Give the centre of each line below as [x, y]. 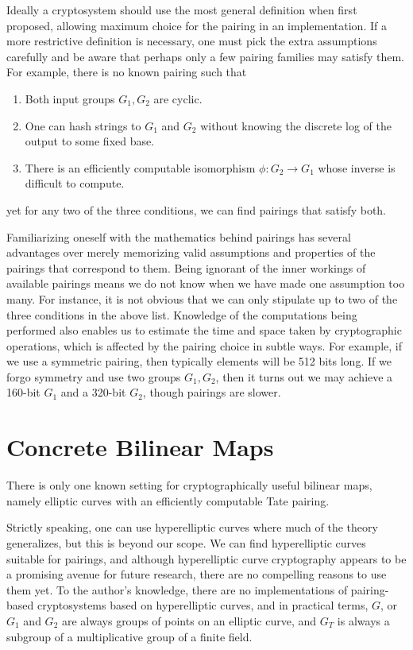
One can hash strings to [83, 125]
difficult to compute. [75, 183]
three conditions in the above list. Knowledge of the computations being [182, 314]
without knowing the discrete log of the [296, 125]
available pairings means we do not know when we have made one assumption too [206, 283]
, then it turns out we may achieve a [304, 376]
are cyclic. [178, 98]
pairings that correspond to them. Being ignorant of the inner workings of [186, 267]
